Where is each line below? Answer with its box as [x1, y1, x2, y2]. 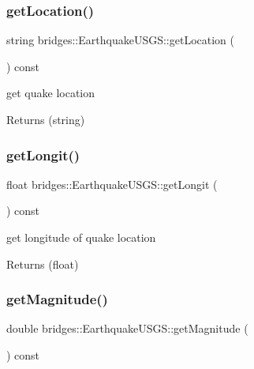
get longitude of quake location [6, 229, 156, 245]
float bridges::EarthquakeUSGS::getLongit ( [6, 175, 218, 192]
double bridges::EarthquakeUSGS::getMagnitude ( [6, 320, 248, 337]
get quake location [6, 85, 95, 101]
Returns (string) [6, 111, 85, 127]
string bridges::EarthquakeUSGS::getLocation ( [6, 32, 234, 48]
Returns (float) [6, 255, 79, 272]
